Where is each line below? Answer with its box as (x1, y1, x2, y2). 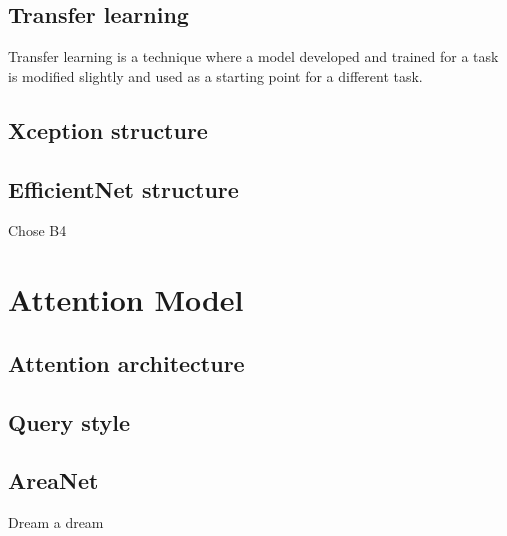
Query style (8, 406, 131, 437)
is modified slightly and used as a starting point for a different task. (8, 65, 423, 86)
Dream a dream (8, 512, 104, 533)
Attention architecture (8, 347, 245, 378)
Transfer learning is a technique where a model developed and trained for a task (8, 46, 499, 67)
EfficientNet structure (8, 173, 239, 204)
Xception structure (8, 114, 208, 145)
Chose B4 (8, 220, 67, 241)
